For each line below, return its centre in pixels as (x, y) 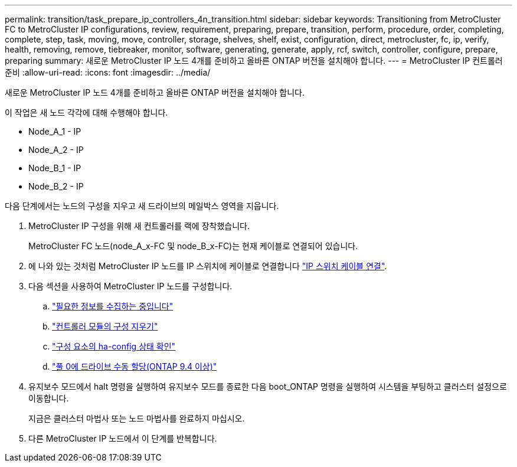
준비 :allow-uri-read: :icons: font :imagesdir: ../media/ (108, 72)
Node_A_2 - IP (56, 150)
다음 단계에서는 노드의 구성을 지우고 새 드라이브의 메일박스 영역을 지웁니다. (142, 206)
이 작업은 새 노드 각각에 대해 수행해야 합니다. (86, 112)
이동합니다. (49, 398)
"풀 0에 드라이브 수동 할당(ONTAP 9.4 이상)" (135, 366)
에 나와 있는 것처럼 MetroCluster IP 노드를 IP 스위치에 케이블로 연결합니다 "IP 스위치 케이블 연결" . (208, 266)
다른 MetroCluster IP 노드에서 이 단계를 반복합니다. (123, 438)
